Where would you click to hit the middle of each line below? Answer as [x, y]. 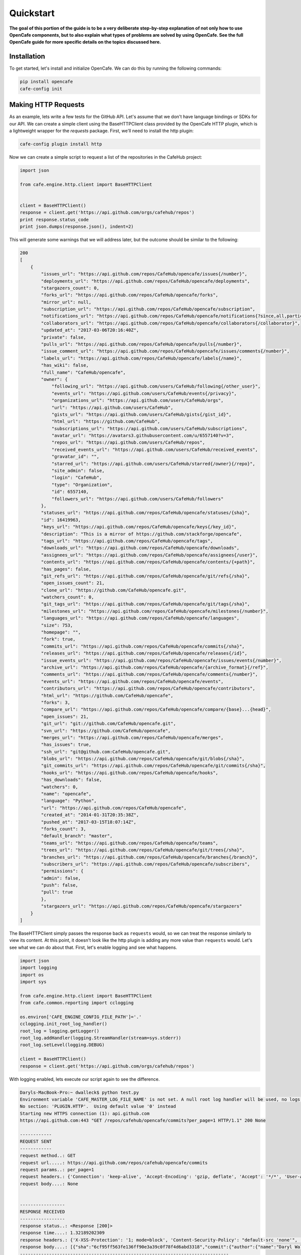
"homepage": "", [61, 632]
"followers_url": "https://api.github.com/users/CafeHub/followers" [137, 499]
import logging [38, 968]
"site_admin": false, [78, 471]
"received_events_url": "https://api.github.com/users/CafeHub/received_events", [155, 450]
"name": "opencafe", [66, 794]
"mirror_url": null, [66, 302]
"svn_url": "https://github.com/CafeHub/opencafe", [106, 731]
